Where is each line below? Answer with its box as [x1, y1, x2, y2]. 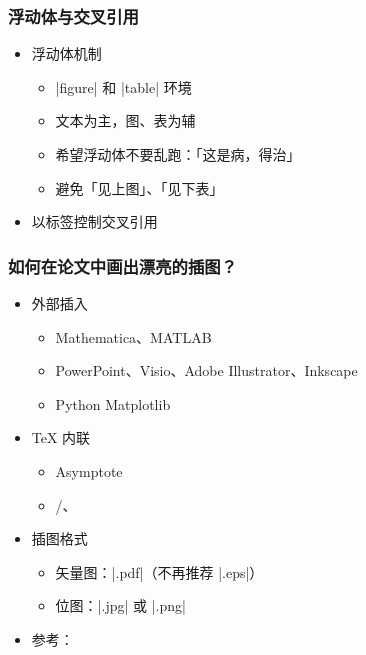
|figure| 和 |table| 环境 [55, 76, 192, 97]
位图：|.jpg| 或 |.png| [55, 595, 186, 616]
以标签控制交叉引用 [31, 211, 158, 232]
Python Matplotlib [55, 393, 171, 414]
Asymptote [55, 460, 123, 481]
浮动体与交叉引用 [8, 3, 139, 28]
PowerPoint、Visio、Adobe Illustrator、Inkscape [55, 360, 358, 381]
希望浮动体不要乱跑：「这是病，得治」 [55, 144, 301, 164]
